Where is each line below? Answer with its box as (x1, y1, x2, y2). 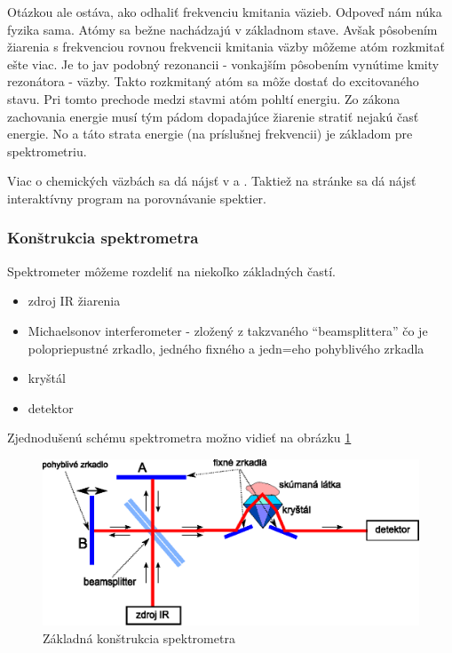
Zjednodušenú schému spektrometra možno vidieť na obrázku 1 (7, 428, 352, 447)
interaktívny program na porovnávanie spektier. (7, 188, 266, 207)
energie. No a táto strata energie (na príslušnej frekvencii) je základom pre (7, 124, 413, 143)
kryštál (28, 369, 66, 387)
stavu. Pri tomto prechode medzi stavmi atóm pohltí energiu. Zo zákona (7, 89, 400, 108)
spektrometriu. (7, 141, 87, 160)
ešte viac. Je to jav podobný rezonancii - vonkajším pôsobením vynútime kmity (7, 54, 440, 73)
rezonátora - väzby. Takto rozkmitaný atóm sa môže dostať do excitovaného (7, 72, 419, 91)
